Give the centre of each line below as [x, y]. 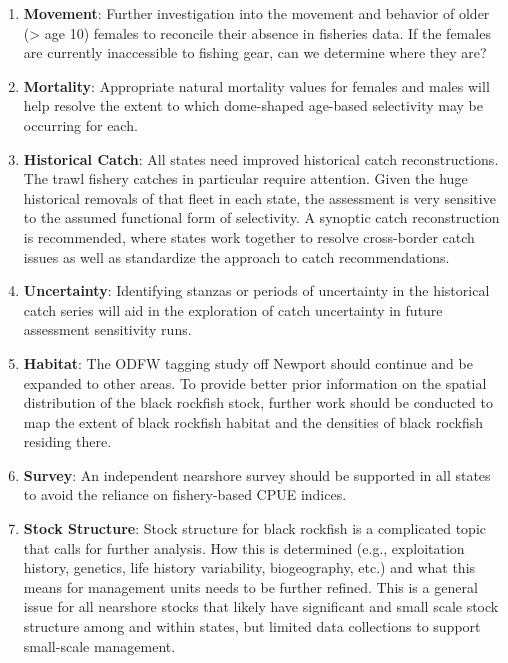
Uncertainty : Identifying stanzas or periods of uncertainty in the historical [256, 290]
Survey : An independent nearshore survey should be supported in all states [257, 474]
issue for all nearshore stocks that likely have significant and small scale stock [261, 606]
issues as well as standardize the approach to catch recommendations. [236, 256]
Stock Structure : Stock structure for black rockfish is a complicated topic [255, 528]
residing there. [67, 441]
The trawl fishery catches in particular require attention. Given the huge [245, 178]
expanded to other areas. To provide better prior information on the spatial [255, 382]
